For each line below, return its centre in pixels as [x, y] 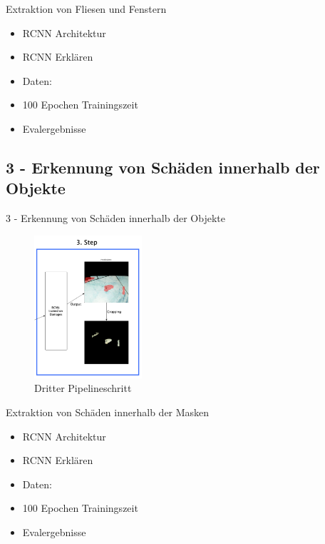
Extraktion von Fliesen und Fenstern [86, 9]
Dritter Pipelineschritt [83, 388]
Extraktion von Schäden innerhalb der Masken [108, 412]
